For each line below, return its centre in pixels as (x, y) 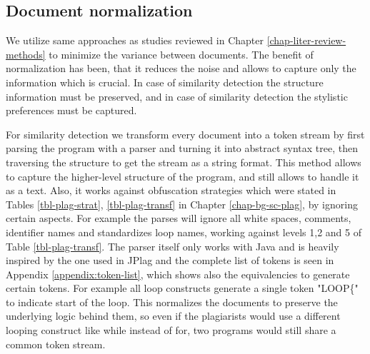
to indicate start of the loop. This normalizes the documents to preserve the (172, 302)
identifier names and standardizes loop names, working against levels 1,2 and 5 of (184, 232)
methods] (26, 54)
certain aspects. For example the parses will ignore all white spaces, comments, (179, 218)
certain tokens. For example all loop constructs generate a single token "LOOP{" (182, 288)
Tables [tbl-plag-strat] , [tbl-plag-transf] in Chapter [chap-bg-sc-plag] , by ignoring (182, 204)
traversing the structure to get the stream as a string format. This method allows (184, 162)
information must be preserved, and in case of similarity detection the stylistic (177, 96)
